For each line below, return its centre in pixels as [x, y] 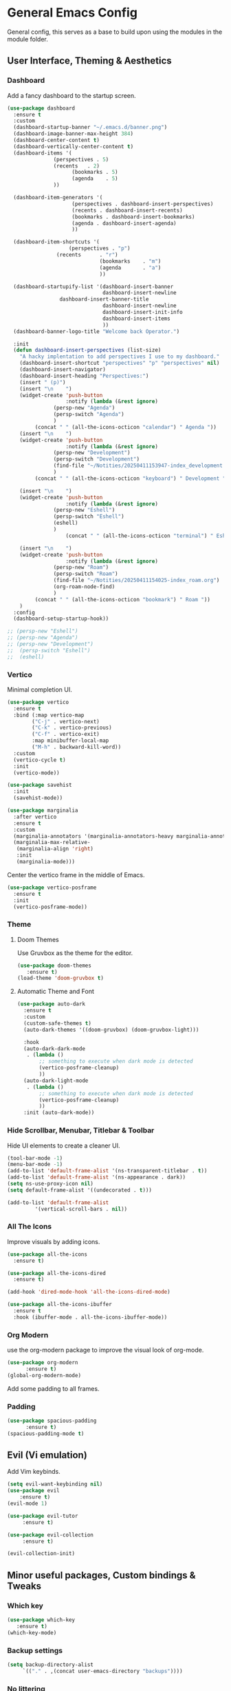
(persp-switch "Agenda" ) [89, 414]
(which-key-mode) [32, 1632]
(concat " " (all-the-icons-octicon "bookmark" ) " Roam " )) [123, 599]
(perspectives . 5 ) [81, 159]
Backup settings [35, 1650]
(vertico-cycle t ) [40, 760]
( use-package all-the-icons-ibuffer [59, 1305]
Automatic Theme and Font [56, 992]
